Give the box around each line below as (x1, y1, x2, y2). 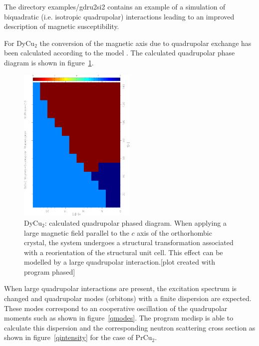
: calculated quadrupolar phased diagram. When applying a (44, 217, 227, 228)
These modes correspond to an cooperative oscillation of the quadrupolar (4, 303, 228, 313)
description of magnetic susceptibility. (4, 21, 119, 31)
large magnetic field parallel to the (24, 227, 129, 238)
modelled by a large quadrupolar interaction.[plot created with (24, 257, 215, 267)
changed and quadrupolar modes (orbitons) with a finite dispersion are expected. (4, 293, 252, 304)
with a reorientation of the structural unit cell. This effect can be (24, 247, 223, 257)
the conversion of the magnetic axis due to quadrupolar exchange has (39, 37, 252, 48)
